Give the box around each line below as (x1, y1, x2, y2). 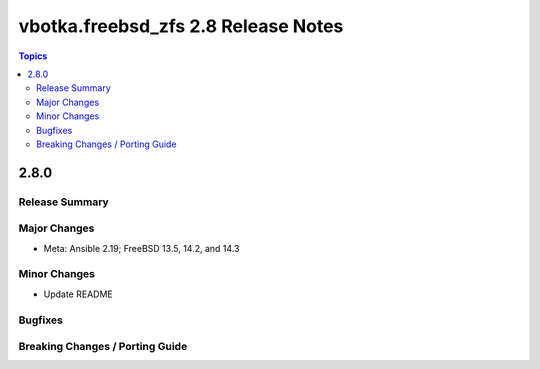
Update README (43, 288, 114, 300)
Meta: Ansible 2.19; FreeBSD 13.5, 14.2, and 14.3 (43, 242, 240, 254)
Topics (18, 50, 48, 62)
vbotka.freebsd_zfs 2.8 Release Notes (18, 15, 344, 37)
